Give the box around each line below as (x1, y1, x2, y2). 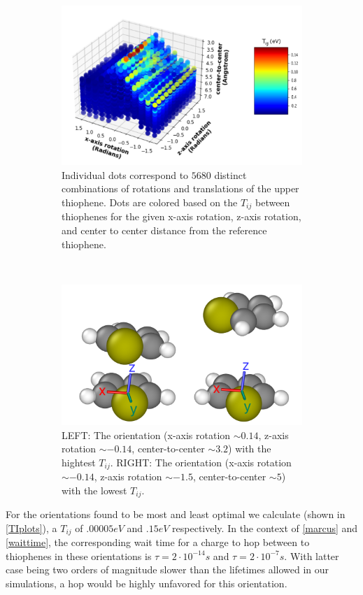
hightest (62, 454, 96, 469)
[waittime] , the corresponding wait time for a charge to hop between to (6, 535, 310, 550)
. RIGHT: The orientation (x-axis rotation (110, 454, 292, 469)
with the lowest (62, 482, 127, 497)
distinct (214, 167, 247, 182)
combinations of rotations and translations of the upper (62, 181, 299, 196)
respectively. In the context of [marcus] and (172, 520, 358, 535)
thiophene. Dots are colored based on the (62, 194, 238, 209)
